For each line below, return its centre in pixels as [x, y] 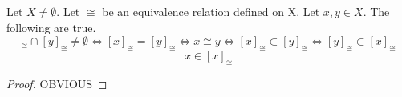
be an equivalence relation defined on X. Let [211, 11]
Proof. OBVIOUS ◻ [57, 83]
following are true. [51, 27]
